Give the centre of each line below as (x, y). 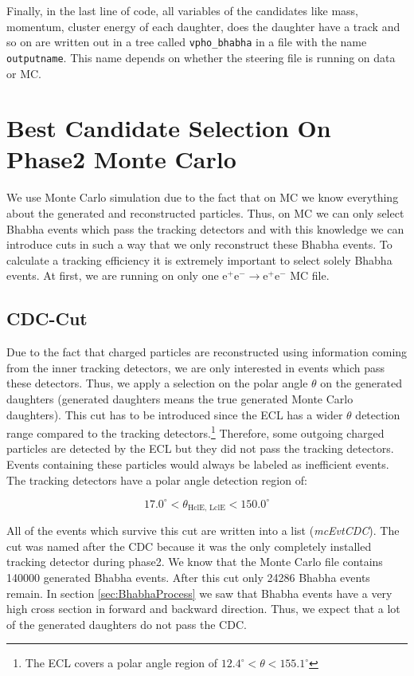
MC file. (310, 275)
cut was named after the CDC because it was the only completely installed (189, 546)
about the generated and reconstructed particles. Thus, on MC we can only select (205, 213)
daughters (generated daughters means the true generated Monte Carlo (180, 398)
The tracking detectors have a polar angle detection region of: (157, 479)
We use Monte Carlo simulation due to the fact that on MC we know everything (203, 197)
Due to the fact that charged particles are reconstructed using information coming (207, 352)
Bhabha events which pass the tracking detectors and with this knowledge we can (205, 228)
